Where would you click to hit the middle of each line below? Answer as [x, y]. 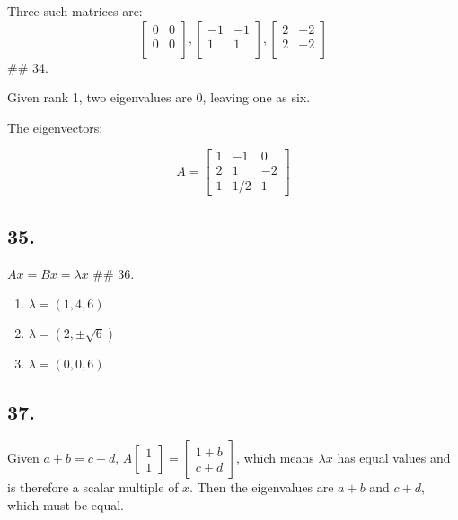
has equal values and [394, 458]
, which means [275, 458]
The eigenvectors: [55, 127]
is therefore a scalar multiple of [93, 487]
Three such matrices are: [75, 11]
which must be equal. [66, 505]
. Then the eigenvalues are [262, 487]
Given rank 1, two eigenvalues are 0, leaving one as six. [159, 97]
